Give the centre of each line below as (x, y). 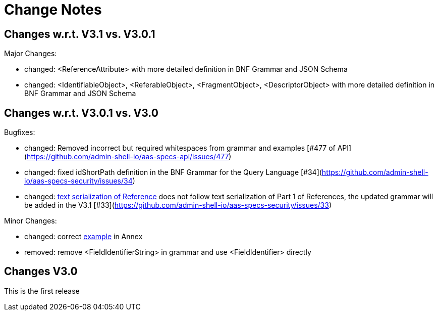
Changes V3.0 (41, 272)
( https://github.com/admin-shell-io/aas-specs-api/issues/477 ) (128, 157)
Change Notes (53, 10)
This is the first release (42, 291)
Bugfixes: (20, 132)
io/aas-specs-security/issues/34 (78, 181)
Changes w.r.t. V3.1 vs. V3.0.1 (80, 34)
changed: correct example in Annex (84, 237)
